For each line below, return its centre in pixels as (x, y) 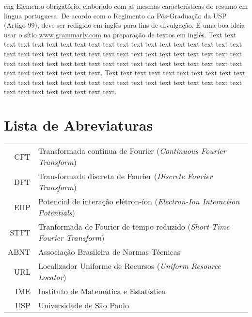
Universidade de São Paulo (83, 305)
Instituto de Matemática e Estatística (102, 291)
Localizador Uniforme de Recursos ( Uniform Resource (129, 266)
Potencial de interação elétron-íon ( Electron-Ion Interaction (139, 201)
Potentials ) (56, 213)
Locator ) (52, 277)
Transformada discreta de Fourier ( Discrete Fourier (125, 176)
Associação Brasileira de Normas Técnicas (109, 252)
